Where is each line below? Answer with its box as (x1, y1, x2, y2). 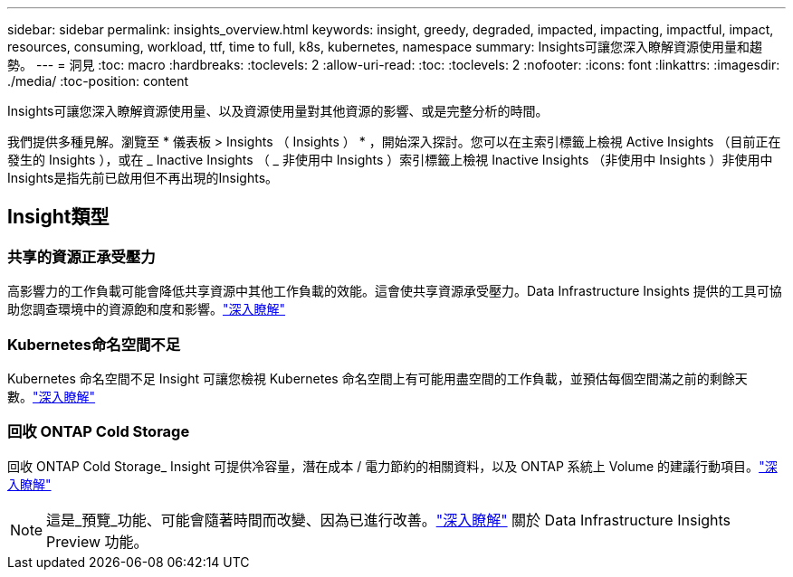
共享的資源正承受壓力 (7, 247, 156, 266)
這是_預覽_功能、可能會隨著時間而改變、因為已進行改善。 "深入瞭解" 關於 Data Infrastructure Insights (46, 510, 731, 529)
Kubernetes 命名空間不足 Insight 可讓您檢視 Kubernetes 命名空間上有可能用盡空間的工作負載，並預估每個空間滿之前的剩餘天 (7, 370, 748, 386)
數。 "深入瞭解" (7, 388, 96, 404)
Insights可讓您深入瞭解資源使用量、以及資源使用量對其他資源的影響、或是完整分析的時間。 (7, 103, 549, 118)
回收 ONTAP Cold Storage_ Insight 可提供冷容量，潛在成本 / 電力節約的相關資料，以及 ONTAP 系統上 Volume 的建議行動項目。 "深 (7, 458, 778, 474)
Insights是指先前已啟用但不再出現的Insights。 (7, 170, 279, 185)
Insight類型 (7, 205, 110, 229)
